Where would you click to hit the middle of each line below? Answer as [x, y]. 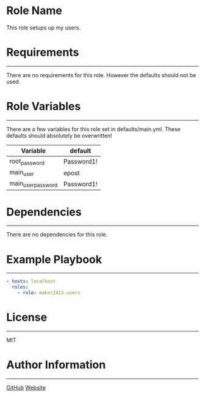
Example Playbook [54, 259]
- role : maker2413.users [49, 293]
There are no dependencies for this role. [57, 235]
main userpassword [34, 184]
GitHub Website [26, 387]
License [27, 318]
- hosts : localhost [31, 282]
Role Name [34, 11]
